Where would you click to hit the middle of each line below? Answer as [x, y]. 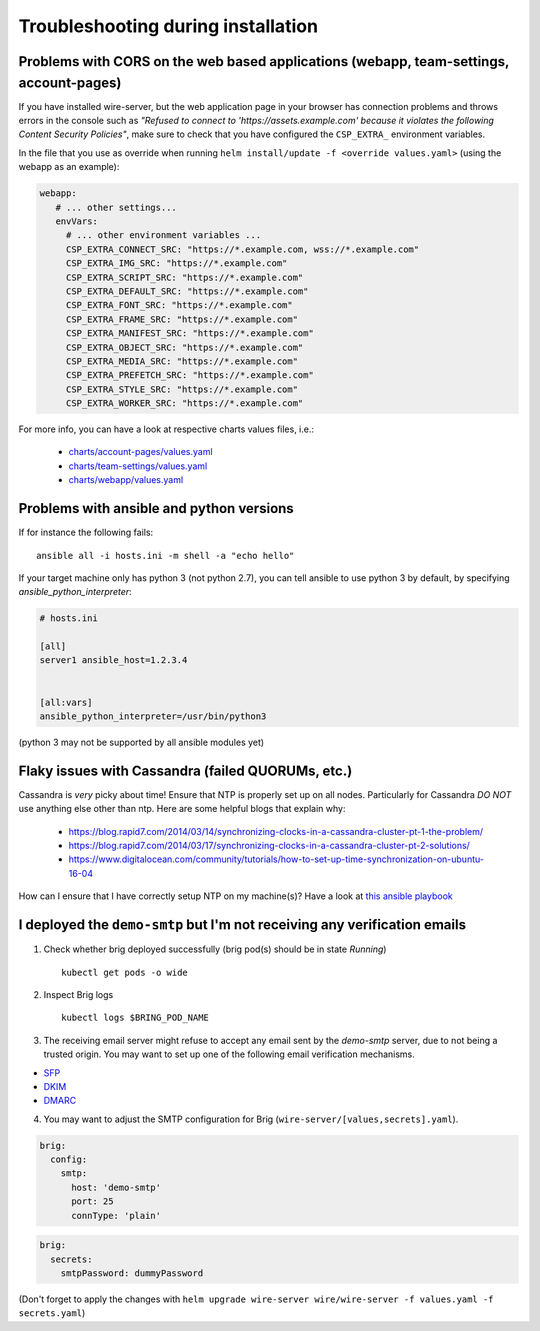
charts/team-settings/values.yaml [138, 466]
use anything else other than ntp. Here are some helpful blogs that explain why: [182, 809]
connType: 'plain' [116, 1215]
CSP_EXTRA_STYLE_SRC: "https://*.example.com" [182, 389]
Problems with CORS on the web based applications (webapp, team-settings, [264, 61]
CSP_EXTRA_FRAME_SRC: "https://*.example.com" [182, 319]
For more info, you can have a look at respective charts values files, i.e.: [166, 429]
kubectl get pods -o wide [125, 972]
